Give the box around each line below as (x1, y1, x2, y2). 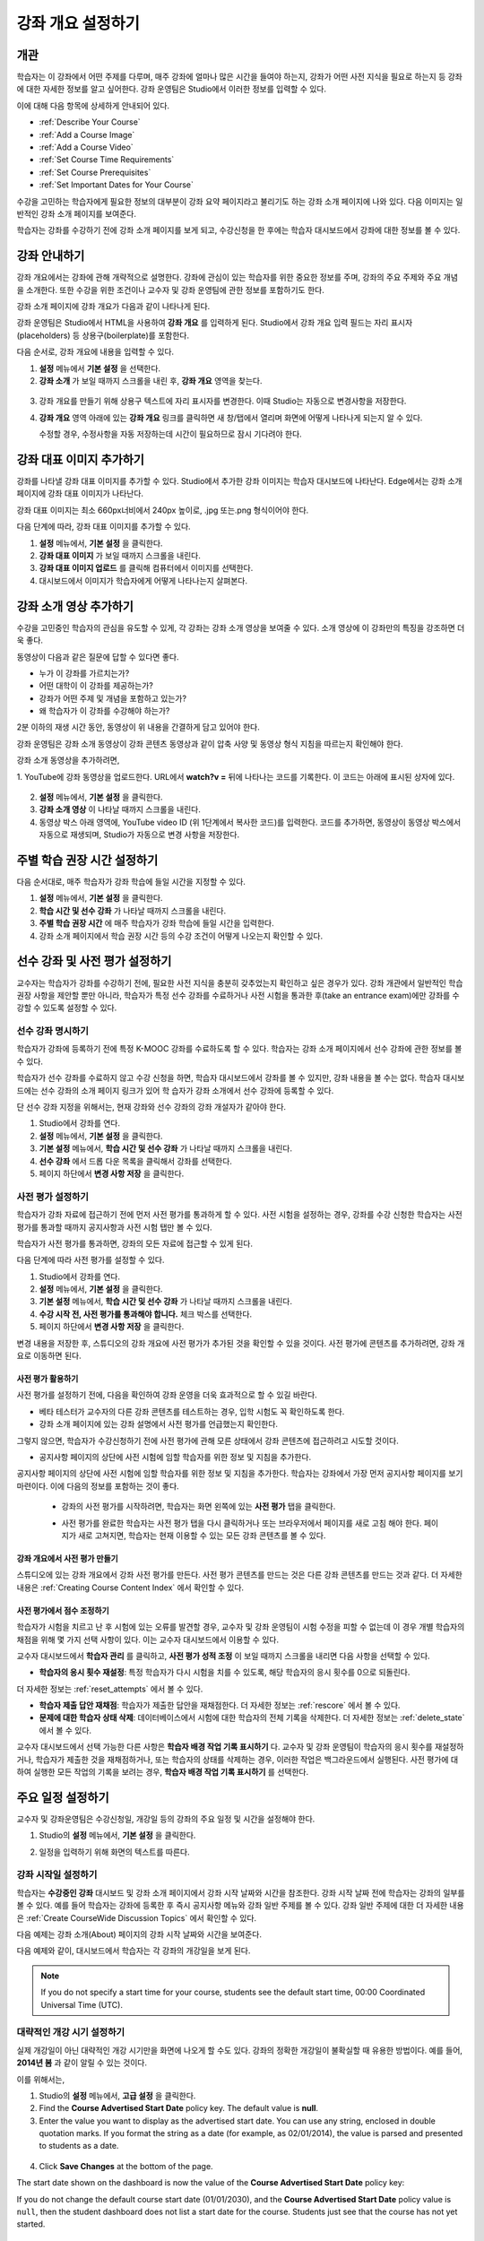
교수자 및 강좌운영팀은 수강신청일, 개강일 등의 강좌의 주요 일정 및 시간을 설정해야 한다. (16, 1813, 315, 1824)
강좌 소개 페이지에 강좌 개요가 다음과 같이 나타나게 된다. (16, 301, 211, 312)
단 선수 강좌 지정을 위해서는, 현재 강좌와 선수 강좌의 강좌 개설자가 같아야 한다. (16, 1102, 287, 1112)
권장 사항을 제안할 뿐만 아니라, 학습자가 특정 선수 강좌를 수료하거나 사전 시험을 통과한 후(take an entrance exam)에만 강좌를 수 (16, 990, 461, 1000)
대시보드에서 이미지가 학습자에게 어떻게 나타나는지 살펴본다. (39, 575, 248, 586)
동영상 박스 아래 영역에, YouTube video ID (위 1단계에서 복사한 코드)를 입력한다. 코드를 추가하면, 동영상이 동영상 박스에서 (39, 817, 462, 827)
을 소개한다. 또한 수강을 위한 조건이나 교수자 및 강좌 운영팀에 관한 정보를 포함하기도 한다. (16, 284, 324, 295)
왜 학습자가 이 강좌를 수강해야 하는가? (39, 705, 170, 716)
